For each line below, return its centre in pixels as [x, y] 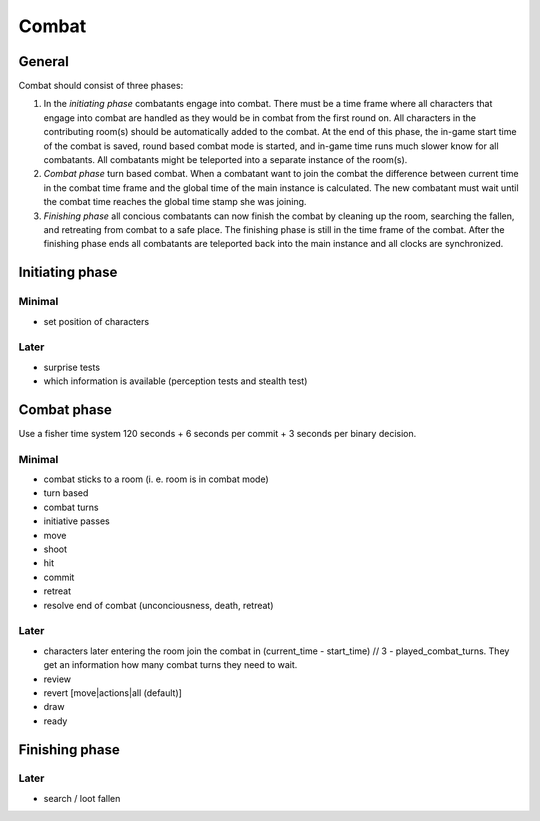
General [44, 61]
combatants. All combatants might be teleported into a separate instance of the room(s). [225, 160]
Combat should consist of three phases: [101, 86]
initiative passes [76, 521]
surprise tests [71, 367]
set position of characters [96, 321]
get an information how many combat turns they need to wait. [170, 665]
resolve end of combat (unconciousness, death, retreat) [158, 605]
